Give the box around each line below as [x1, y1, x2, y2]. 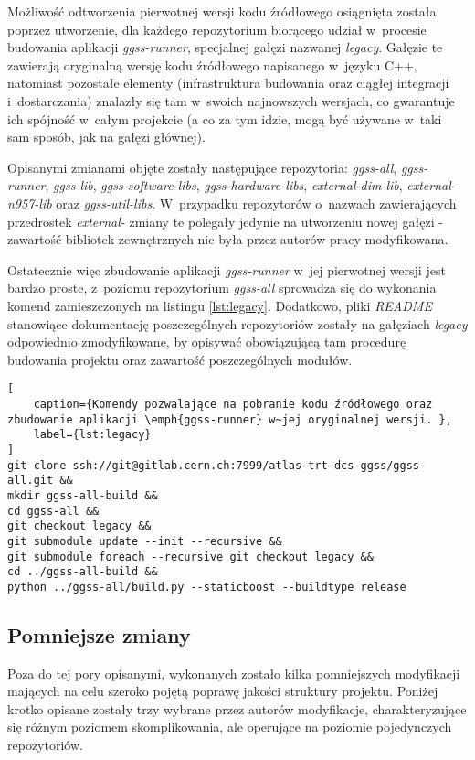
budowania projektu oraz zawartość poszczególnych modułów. [7, 349, 353, 369]
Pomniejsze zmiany [7, 620, 191, 648]
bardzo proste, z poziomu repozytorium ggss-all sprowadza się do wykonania [7, 278, 437, 297]
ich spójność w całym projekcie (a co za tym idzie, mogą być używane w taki [7, 109, 442, 128]
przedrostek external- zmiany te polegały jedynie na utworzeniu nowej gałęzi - [7, 211, 443, 230]
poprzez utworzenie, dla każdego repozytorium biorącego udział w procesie [7, 19, 427, 38]
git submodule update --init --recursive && [7, 534, 282, 548]
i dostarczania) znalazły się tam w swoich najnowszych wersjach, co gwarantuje [7, 91, 455, 110]
